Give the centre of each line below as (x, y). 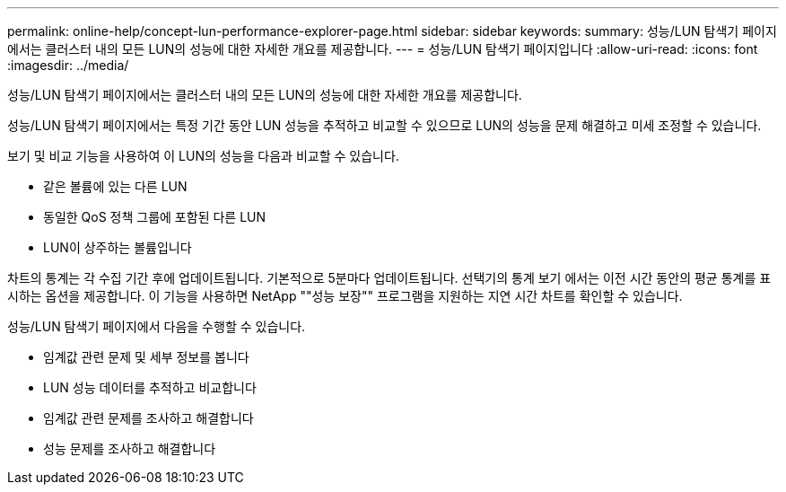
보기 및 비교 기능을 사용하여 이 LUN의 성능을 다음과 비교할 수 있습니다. (203, 156)
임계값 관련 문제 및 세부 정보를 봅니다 (146, 357)
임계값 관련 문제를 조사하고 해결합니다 (148, 418)
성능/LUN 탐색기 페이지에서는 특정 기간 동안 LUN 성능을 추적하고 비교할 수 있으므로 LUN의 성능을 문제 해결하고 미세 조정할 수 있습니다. (384, 125)
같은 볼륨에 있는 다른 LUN (115, 186)
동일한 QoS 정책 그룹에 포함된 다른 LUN (155, 217)
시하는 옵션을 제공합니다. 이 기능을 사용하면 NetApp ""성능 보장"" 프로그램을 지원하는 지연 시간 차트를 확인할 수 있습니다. (345, 296)
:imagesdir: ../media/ (68, 65)
